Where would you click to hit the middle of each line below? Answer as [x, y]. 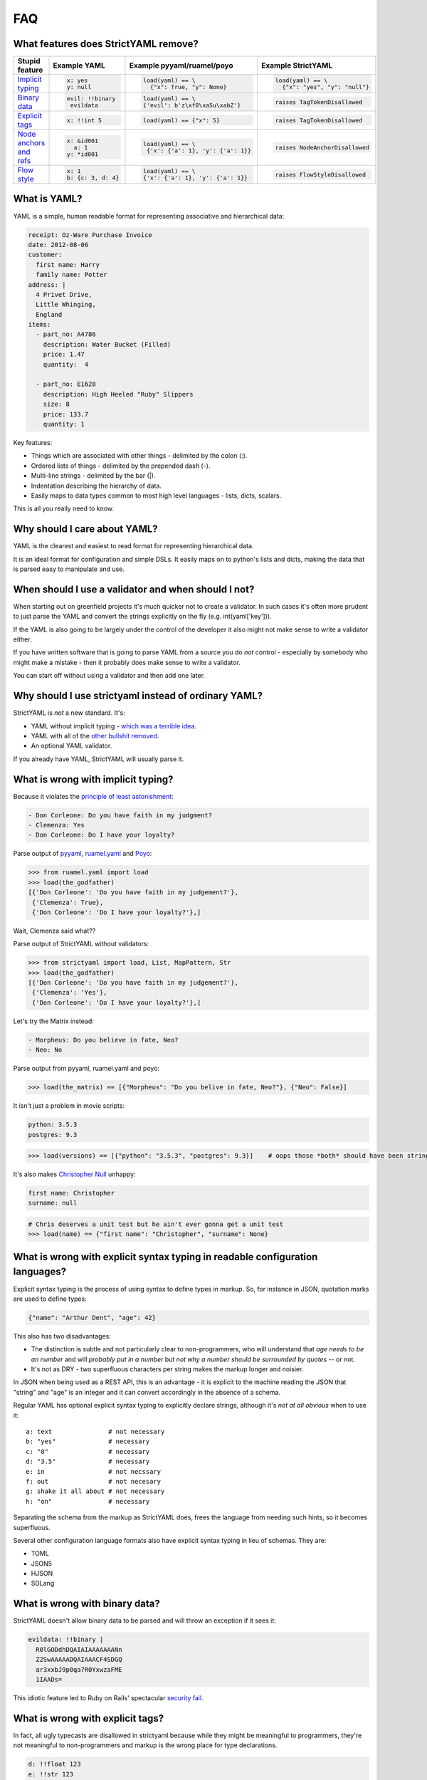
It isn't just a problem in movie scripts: [69, 1106]
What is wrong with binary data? [86, 1604]
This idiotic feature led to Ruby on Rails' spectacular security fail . [108, 1697]
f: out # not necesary [94, 1481]
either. [22, 639]
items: [39, 325]
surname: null [53, 1203]
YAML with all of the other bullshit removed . [95, 735]
